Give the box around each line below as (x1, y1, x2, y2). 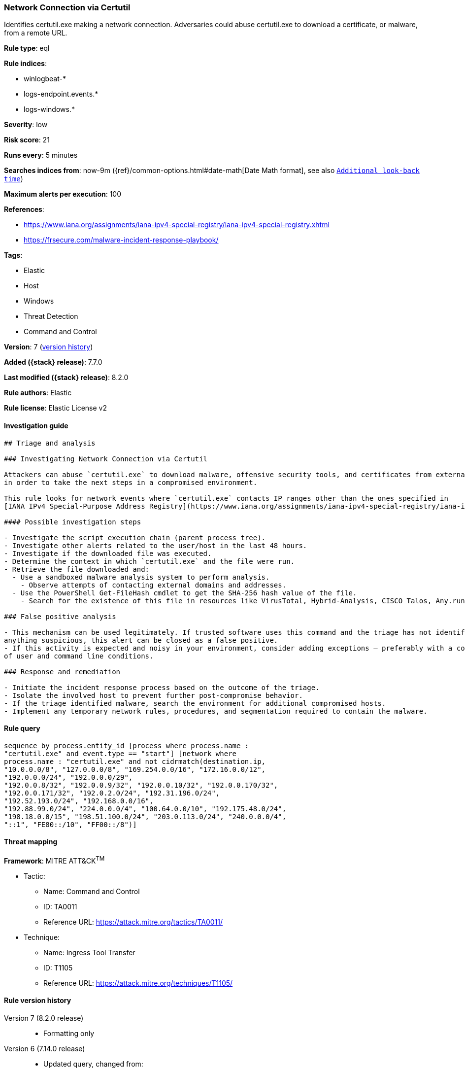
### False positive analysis (4, 612, 116, 621)
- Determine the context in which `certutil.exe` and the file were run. (4, 557, 295, 565)
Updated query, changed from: (43, 1059, 143, 1068)
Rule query (4, 724, 40, 733)
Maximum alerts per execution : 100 (4, 190, 122, 199)
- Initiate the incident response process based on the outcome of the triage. (4, 683, 320, 692)
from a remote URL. (4, 29, 67, 37)
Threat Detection (24, 312, 78, 321)
